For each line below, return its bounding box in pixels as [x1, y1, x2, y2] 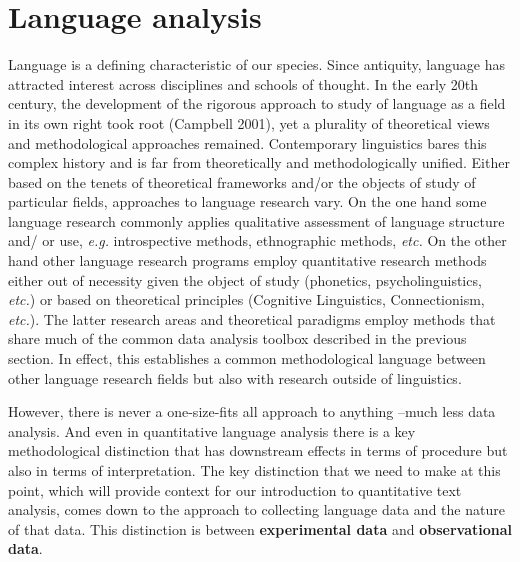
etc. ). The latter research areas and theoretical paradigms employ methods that [8, 308, 496, 329]
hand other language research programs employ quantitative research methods [8, 250, 487, 271]
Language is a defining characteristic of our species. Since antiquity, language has [8, 54, 505, 75]
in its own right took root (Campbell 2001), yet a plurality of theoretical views [8, 112, 490, 133]
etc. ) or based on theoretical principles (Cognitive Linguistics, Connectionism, [8, 289, 485, 310]
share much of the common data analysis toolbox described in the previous [8, 328, 467, 349]
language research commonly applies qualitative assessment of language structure [8, 210, 505, 231]
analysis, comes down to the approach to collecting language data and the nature [8, 499, 505, 520]
